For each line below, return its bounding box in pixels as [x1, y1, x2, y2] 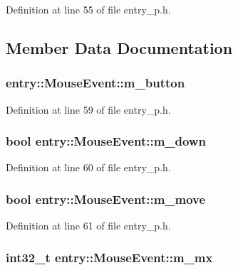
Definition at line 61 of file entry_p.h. [6, 218, 171, 233]
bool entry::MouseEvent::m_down [6, 132, 206, 150]
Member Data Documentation [6, 36, 233, 58]
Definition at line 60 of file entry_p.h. [6, 160, 171, 175]
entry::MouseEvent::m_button [6, 74, 185, 92]
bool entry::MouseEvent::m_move [6, 190, 206, 207]
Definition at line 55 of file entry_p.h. [6, 2, 171, 16]
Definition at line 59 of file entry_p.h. [6, 102, 171, 117]
